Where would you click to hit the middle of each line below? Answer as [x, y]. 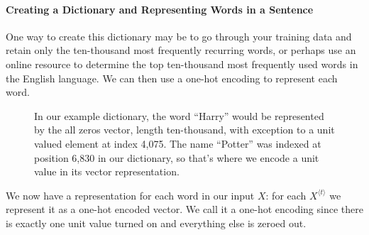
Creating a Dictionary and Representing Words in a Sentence [160, 9]
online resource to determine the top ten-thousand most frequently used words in [182, 64]
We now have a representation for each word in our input [130, 195]
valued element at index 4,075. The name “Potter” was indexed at [178, 143]
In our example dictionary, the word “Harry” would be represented [179, 115]
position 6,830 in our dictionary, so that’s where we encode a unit [177, 157]
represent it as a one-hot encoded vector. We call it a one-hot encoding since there [184, 209]
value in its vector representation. [107, 171]
